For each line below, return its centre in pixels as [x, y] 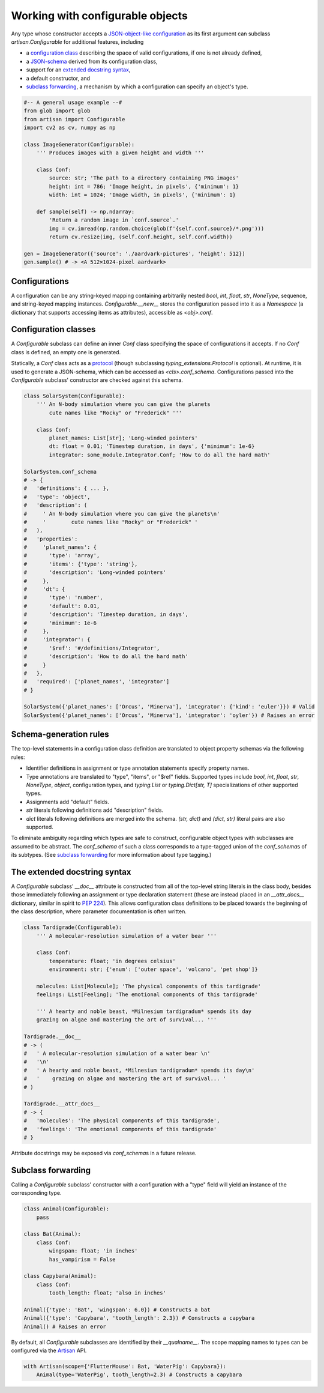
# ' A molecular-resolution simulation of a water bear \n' [117, 1053]
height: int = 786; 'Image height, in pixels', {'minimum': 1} [144, 186]
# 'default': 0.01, [62, 606]
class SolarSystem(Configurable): [74, 396]
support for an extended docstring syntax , [78, 70]
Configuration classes [53, 329]
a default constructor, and [58, 78]
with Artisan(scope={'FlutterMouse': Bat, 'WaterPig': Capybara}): [125, 1366]
